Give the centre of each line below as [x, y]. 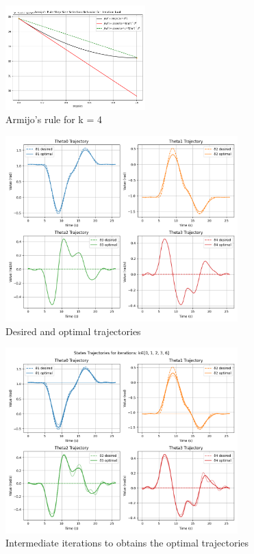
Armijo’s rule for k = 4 [54, 119]
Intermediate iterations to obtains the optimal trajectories [127, 543]
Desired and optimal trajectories [73, 331]
